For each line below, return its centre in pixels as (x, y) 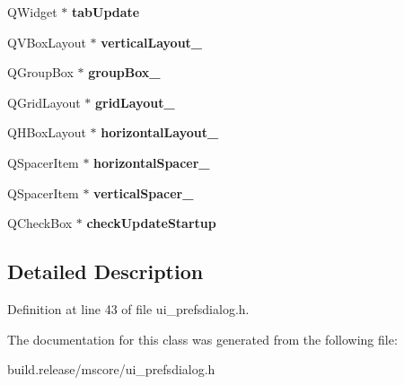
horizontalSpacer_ (152, 162)
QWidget (32, 12)
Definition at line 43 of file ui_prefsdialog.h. (128, 308)
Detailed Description (105, 271)
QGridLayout (44, 102)
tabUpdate (105, 12)
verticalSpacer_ (144, 192)
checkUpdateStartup (151, 223)
